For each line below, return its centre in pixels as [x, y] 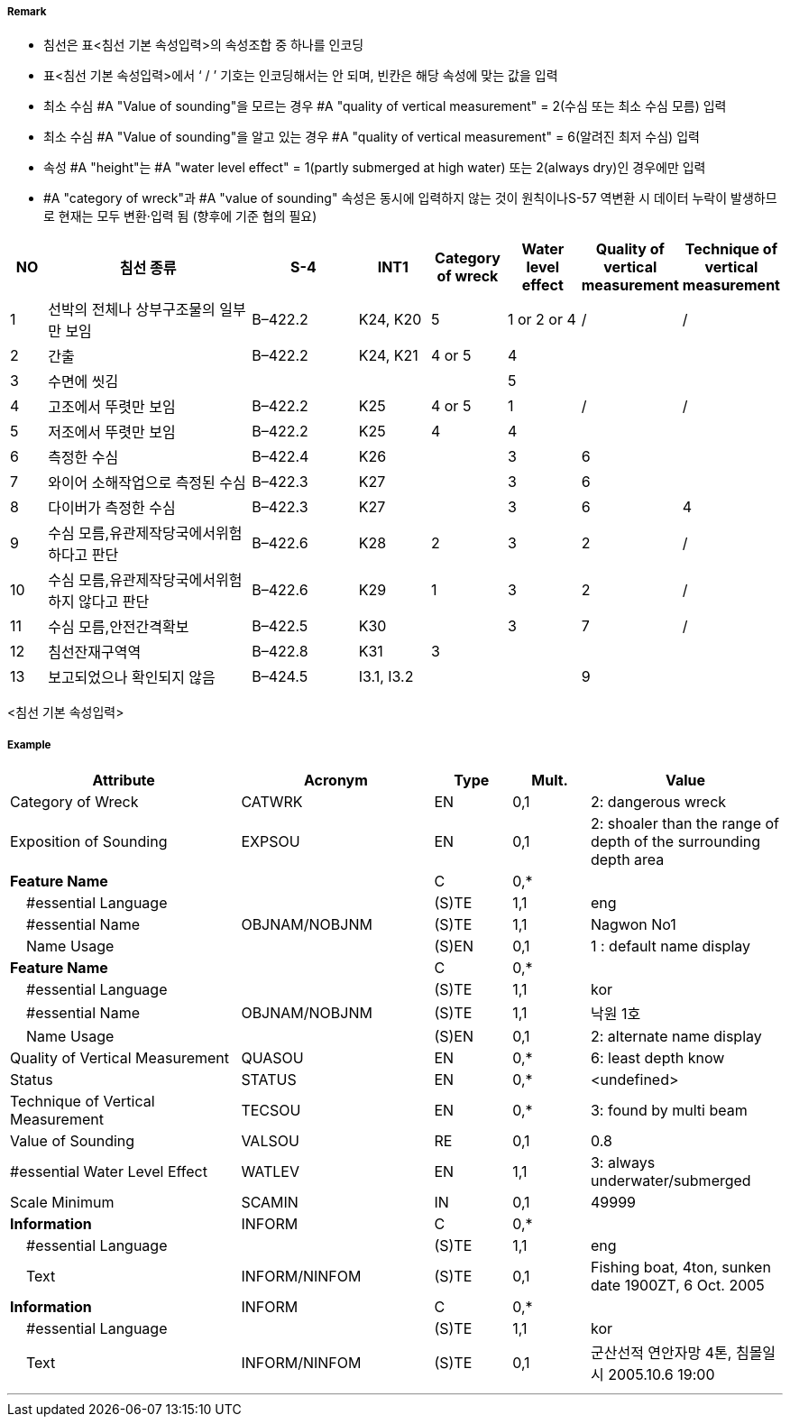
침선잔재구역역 [95, 652]
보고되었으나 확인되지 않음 [132, 678]
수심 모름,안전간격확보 [119, 627]
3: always [623, 1163]
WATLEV [270, 1172]
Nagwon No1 [633, 925]
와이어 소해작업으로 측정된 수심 [147, 483]
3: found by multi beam [669, 1111]
